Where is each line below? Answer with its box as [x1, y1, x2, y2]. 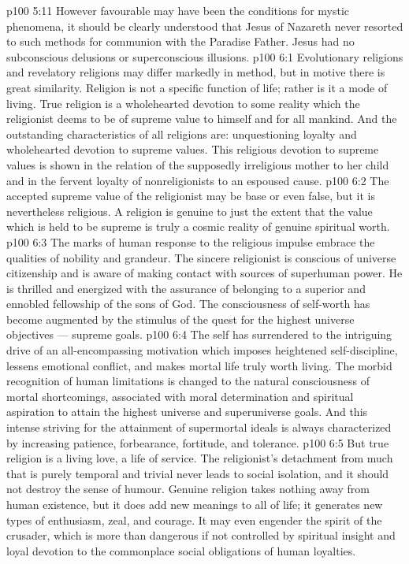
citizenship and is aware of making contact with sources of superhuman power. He [6, 265, 403, 281]
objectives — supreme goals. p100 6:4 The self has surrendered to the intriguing [6, 326, 392, 343]
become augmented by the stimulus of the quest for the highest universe [6, 310, 355, 327]
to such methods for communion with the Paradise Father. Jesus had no [6, 33, 355, 50]
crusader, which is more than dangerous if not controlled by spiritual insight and [6, 527, 396, 544]
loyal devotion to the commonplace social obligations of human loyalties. [6, 542, 356, 558]
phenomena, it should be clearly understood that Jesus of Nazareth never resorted [6, 17, 403, 34]
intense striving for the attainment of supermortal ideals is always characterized [6, 419, 392, 436]
